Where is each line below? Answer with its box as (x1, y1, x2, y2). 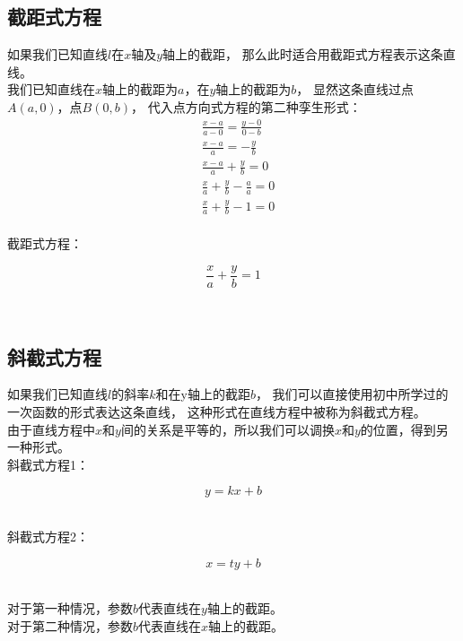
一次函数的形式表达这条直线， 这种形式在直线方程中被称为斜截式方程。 (7, 403, 426, 421)
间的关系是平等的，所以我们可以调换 (120, 420, 335, 438)
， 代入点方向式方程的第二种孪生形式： (130, 97, 362, 116)
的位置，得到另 (360, 420, 449, 438)
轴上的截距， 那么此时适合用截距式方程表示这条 (162, 45, 443, 64)
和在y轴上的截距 (155, 385, 250, 403)
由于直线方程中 (7, 420, 95, 438)
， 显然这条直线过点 (296, 80, 414, 99)
